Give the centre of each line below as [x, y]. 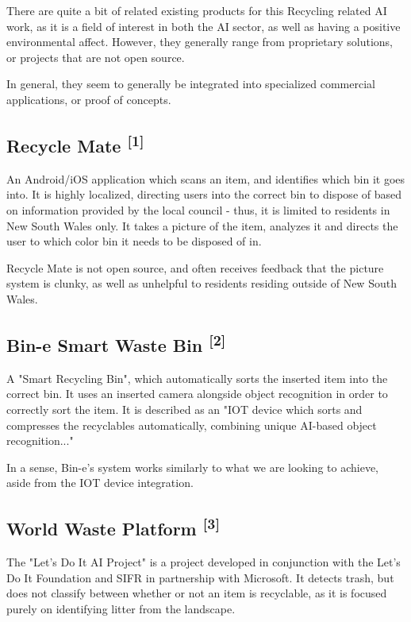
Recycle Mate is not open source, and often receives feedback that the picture [195, 267]
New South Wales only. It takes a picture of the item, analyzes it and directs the [202, 225]
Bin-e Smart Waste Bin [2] [116, 343]
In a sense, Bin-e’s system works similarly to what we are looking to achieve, [192, 467]
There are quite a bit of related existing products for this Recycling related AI [197, 10]
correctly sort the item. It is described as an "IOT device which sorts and [184, 409]
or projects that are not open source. [96, 57]
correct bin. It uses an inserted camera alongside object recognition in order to [197, 394]
